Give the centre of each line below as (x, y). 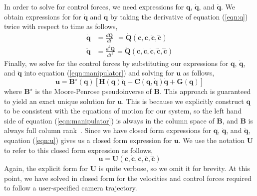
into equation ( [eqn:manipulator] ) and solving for (99, 73)
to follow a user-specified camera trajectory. (71, 188)
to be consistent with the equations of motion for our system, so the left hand (123, 111)
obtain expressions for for (43, 16)
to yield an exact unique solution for (60, 101)
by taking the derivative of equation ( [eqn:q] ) (179, 16)
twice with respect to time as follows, (61, 26)
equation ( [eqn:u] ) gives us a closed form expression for (88, 140)
